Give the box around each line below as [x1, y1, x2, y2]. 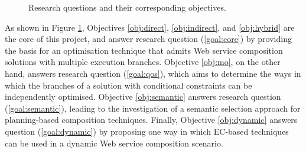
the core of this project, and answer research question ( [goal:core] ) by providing [5, 32, 292, 45]
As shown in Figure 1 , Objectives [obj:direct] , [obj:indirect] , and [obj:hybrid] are [5, 21, 295, 33]
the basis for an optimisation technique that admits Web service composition [5, 44, 283, 56]
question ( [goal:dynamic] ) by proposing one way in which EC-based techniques [5, 125, 289, 137]
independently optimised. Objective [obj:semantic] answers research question [5, 90, 281, 103]
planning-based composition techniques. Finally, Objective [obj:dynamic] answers [5, 113, 298, 126]
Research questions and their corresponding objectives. [28, 1, 226, 13]
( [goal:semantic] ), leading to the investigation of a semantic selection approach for [5, 102, 301, 114]
